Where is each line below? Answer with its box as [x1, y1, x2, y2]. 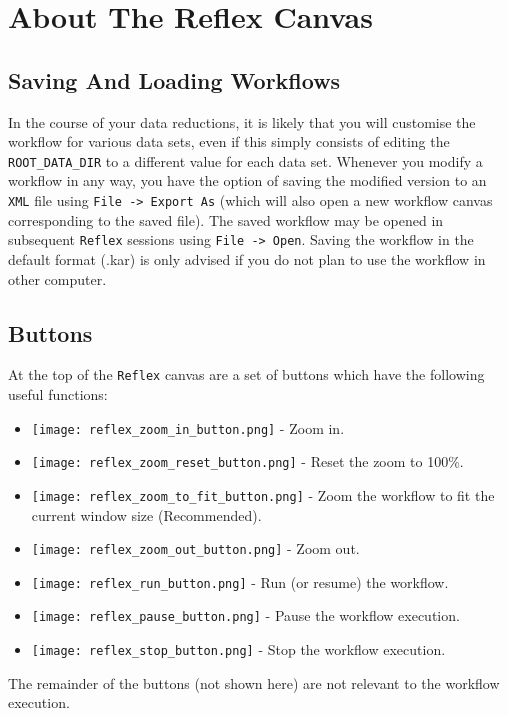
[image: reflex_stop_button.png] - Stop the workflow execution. [31, 639, 446, 660]
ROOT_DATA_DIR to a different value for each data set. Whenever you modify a [8, 150, 483, 171]
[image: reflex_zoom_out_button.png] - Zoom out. [31, 538, 360, 559]
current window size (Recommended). [31, 504, 262, 525]
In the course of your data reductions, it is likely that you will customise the [8, 111, 476, 132]
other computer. [8, 268, 107, 289]
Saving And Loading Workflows [8, 64, 341, 95]
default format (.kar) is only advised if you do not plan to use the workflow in [8, 248, 486, 269]
